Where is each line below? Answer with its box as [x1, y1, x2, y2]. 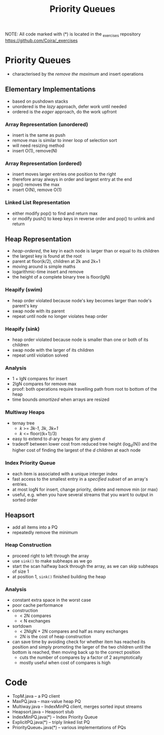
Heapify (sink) [5, 325, 40, 332]
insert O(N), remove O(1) [12, 187, 62, 193]
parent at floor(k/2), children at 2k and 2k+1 [12, 258, 101, 264]
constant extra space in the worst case [12, 597, 91, 603]
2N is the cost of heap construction [19, 634, 91, 640]
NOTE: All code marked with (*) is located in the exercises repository [5, 31, 141, 38]
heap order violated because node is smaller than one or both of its [12, 337, 149, 342]
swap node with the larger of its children [12, 347, 94, 353]
